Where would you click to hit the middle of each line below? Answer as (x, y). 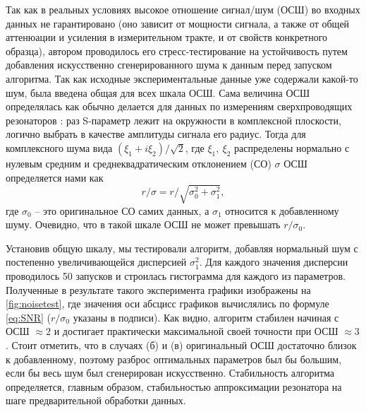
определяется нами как (55, 177)
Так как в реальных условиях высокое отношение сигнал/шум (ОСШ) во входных (183, 9)
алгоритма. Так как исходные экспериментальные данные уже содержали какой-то (182, 78)
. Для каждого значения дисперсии (274, 262)
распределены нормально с (292, 147)
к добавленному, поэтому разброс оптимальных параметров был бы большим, (174, 359)
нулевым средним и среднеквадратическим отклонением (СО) (139, 163)
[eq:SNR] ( (28, 317)
